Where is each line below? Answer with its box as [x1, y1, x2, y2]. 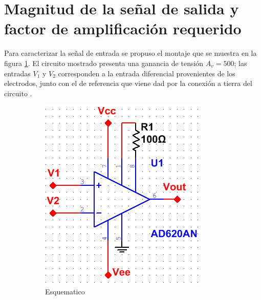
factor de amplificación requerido [4, 18, 242, 39]
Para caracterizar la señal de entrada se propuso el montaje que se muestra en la [4, 48, 257, 58]
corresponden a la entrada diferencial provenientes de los [58, 68, 235, 78]
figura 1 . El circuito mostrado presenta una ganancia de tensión [4, 57, 204, 68]
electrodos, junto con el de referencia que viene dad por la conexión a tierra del [4, 78, 252, 89]
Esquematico [45, 286, 85, 296]
